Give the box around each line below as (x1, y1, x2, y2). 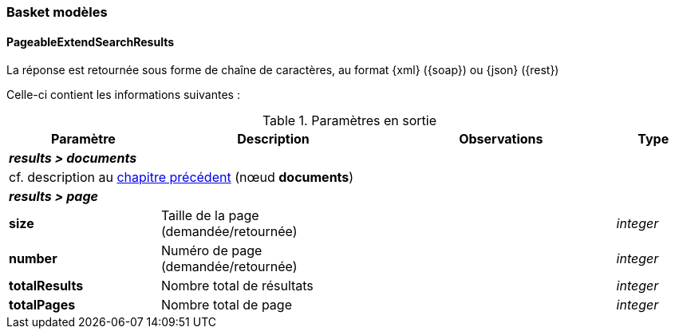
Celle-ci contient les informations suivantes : (6, 88, 240, 102)
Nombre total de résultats (160, 278, 314, 294)
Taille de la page (160, 207, 259, 224)
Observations (459, 131, 543, 148)
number (9, 250, 57, 267)
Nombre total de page (160, 297, 292, 313)
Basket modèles (6, 4, 108, 20)
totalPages (9, 297, 76, 313)
